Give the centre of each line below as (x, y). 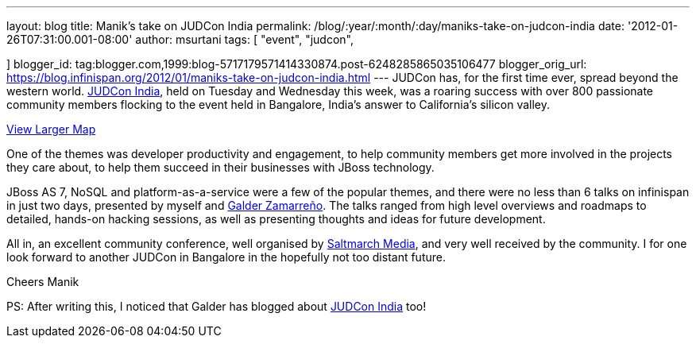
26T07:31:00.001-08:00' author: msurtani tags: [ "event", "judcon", (180, 39)
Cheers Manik (43, 282)
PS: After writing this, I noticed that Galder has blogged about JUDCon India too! (217, 306)
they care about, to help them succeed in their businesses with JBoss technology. (220, 167)
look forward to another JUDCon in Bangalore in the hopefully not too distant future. (226, 257)
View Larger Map (51, 129)
